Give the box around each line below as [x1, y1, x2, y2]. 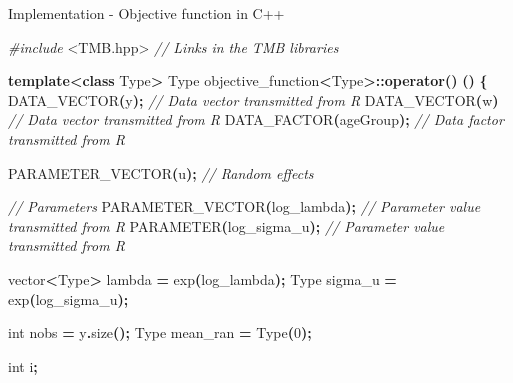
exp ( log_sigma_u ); [8, 288, 129, 309]
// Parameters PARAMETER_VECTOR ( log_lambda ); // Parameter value [8, 196, 481, 217]
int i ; [8, 355, 38, 376]
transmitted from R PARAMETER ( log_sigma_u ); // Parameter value [8, 215, 445, 236]
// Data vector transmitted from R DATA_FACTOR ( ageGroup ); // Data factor [8, 109, 504, 130]
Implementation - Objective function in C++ [8, 3, 285, 23]
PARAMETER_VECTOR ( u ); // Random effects [8, 162, 314, 183]
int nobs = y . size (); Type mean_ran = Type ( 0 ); [8, 322, 312, 343]
